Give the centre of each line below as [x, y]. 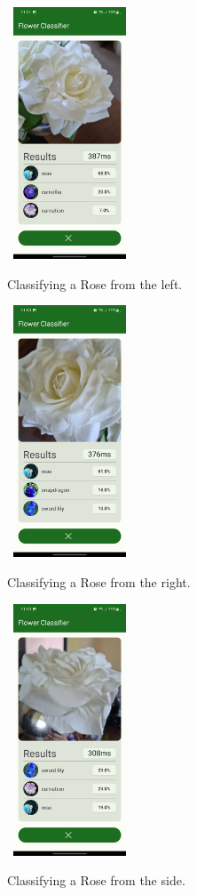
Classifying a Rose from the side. [96, 880]
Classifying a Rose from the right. [99, 582]
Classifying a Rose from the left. [95, 283]
